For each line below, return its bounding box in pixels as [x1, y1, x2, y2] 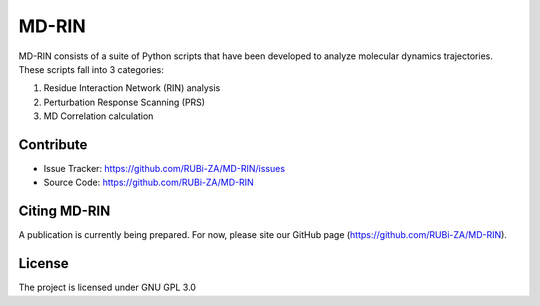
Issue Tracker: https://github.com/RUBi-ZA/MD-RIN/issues [43, 163, 285, 175]
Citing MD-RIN [18, 203, 111, 220]
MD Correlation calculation [43, 110, 154, 122]
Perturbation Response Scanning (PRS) [43, 96, 205, 108]
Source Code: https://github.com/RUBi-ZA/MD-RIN [43, 176, 254, 189]
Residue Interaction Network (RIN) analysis [43, 82, 221, 94]
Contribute [18, 136, 88, 153]
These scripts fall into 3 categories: [18, 63, 165, 75]
